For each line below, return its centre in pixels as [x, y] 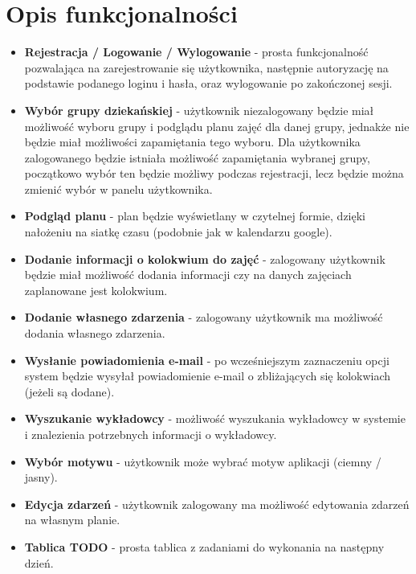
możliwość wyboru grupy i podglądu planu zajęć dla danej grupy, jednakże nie [217, 126]
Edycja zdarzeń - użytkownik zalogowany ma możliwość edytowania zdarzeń [217, 504]
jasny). [41, 477]
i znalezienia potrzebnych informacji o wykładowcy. [151, 434]
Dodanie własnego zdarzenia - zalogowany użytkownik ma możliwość [204, 317]
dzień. [39, 562]
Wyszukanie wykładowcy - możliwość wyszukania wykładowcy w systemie [215, 418]
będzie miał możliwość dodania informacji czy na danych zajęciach [188, 275]
